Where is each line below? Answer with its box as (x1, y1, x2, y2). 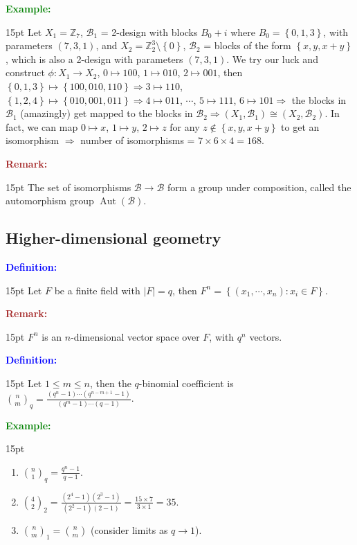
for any (170, 119, 200, 134)
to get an (281, 119, 320, 134)
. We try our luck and (226, 51, 318, 66)
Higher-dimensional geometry (6, 227, 221, 249)
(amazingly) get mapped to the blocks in (20, 106, 193, 120)
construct (6, 65, 45, 80)
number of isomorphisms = (80, 133, 195, 148)
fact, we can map (6, 119, 78, 134)
